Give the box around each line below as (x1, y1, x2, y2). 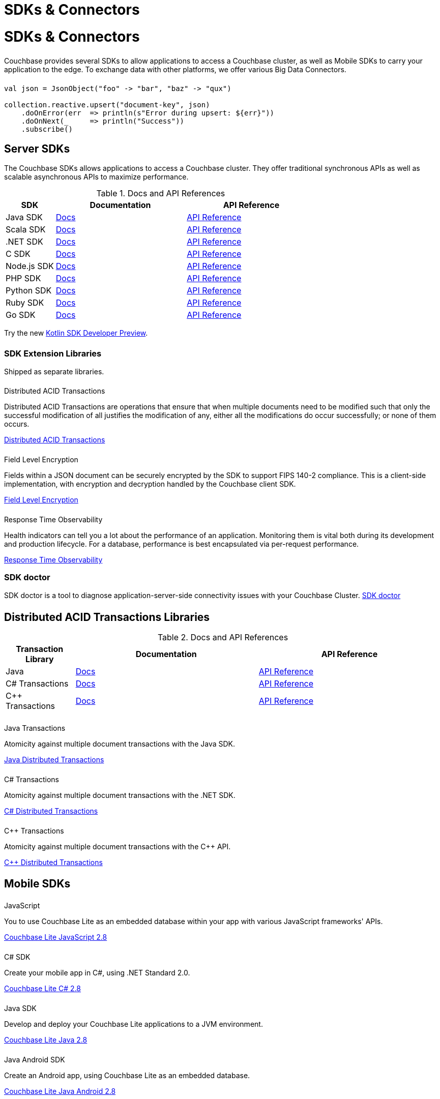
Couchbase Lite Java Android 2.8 (4, 1086, 116, 1095)
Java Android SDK (4, 1055, 65, 1064)
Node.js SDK (6, 261, 54, 272)
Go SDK (6, 310, 36, 320)
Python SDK (6, 285, 52, 296)
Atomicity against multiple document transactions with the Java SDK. (4, 739, 236, 748)
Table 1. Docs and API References (96, 188, 225, 199)
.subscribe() (21, 125, 73, 134)
